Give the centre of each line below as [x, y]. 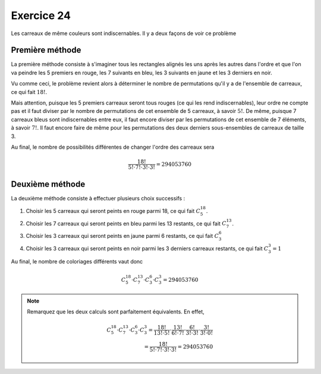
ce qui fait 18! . [29, 92]
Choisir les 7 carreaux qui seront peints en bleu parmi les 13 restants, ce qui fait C [126, 224]
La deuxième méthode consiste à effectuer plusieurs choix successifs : [98, 198]
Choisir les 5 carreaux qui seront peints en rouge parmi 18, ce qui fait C [113, 210]
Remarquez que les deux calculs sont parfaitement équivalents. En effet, [116, 312]
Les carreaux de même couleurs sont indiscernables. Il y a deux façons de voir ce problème [124, 33]
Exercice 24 [41, 15]
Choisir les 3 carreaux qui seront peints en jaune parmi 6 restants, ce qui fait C [122, 236]
